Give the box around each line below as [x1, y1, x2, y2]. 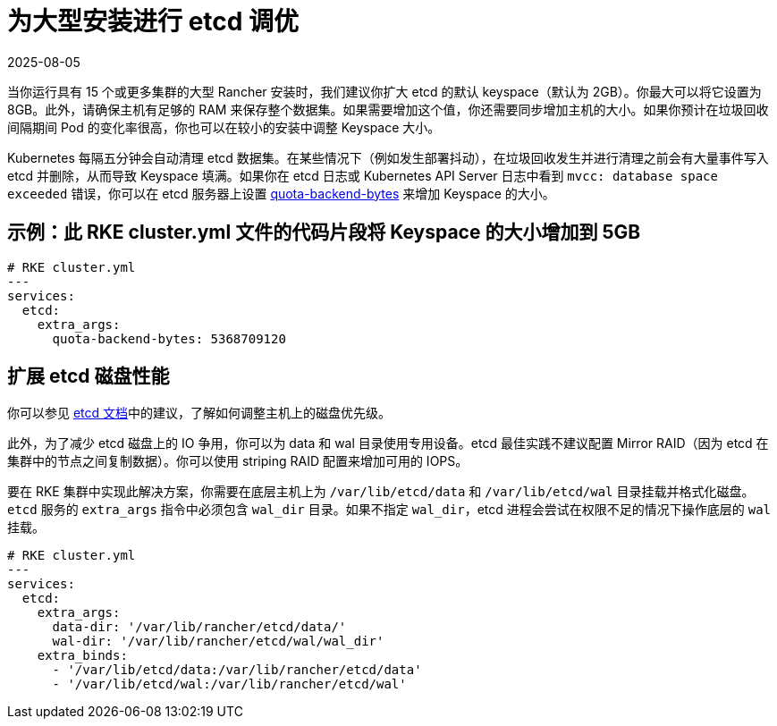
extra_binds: [37, 648, 128, 663]
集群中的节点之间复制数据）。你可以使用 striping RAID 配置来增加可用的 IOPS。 [7, 453, 469, 469]
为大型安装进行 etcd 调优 [7, 6, 300, 37]
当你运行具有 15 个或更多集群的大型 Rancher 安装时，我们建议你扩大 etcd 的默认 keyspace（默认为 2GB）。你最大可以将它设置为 [7, 83, 762, 99]
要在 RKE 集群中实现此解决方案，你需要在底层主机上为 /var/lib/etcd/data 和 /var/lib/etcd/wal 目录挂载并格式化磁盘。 [7, 484, 755, 500]
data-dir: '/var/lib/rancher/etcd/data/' [52, 620, 347, 635]
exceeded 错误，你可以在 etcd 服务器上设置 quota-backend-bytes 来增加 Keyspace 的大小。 [7, 185, 555, 201]
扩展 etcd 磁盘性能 [7, 365, 170, 388]
